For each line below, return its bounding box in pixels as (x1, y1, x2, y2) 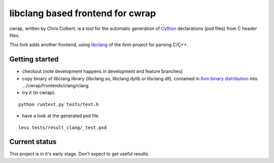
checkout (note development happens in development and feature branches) (22, 69, 183, 75)
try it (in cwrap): (22, 89, 56, 96)
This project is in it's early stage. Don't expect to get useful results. (9, 151, 150, 157)
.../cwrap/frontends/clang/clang (22, 83, 89, 89)
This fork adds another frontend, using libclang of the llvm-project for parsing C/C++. (9, 42, 188, 48)
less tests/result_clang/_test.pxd (18, 124, 107, 131)
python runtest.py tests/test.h (18, 102, 99, 107)
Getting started (9, 55, 59, 63)
